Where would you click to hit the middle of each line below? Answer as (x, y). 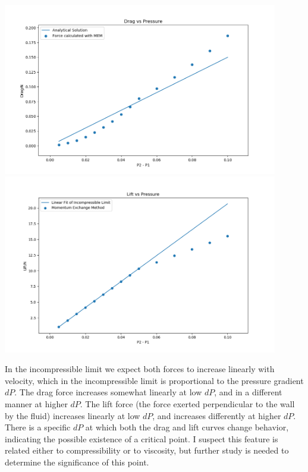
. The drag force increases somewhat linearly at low (108, 392)
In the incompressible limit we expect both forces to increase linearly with (140, 369)
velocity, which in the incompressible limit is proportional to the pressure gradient (154, 380)
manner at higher (36, 404)
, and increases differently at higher (217, 415)
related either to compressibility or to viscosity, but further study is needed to (147, 450)
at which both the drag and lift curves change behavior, (187, 427)
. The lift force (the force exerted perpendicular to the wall (187, 404)
